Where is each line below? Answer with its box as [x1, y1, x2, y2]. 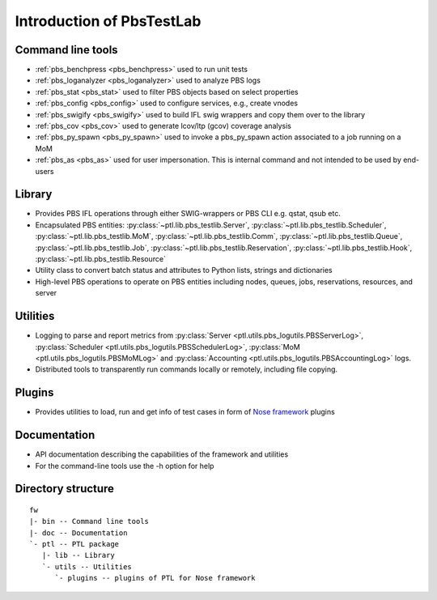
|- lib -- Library [41, 551, 115, 560]
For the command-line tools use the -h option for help [35, 461, 214, 470]
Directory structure [15, 482, 115, 496]
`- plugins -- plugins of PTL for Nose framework [54, 573, 256, 583]
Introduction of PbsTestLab [15, 12, 202, 30]
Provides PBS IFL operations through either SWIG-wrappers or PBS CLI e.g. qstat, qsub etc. [35, 209, 342, 219]
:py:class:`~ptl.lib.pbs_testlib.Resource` [35, 254, 166, 264]
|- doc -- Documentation [29, 528, 128, 538]
